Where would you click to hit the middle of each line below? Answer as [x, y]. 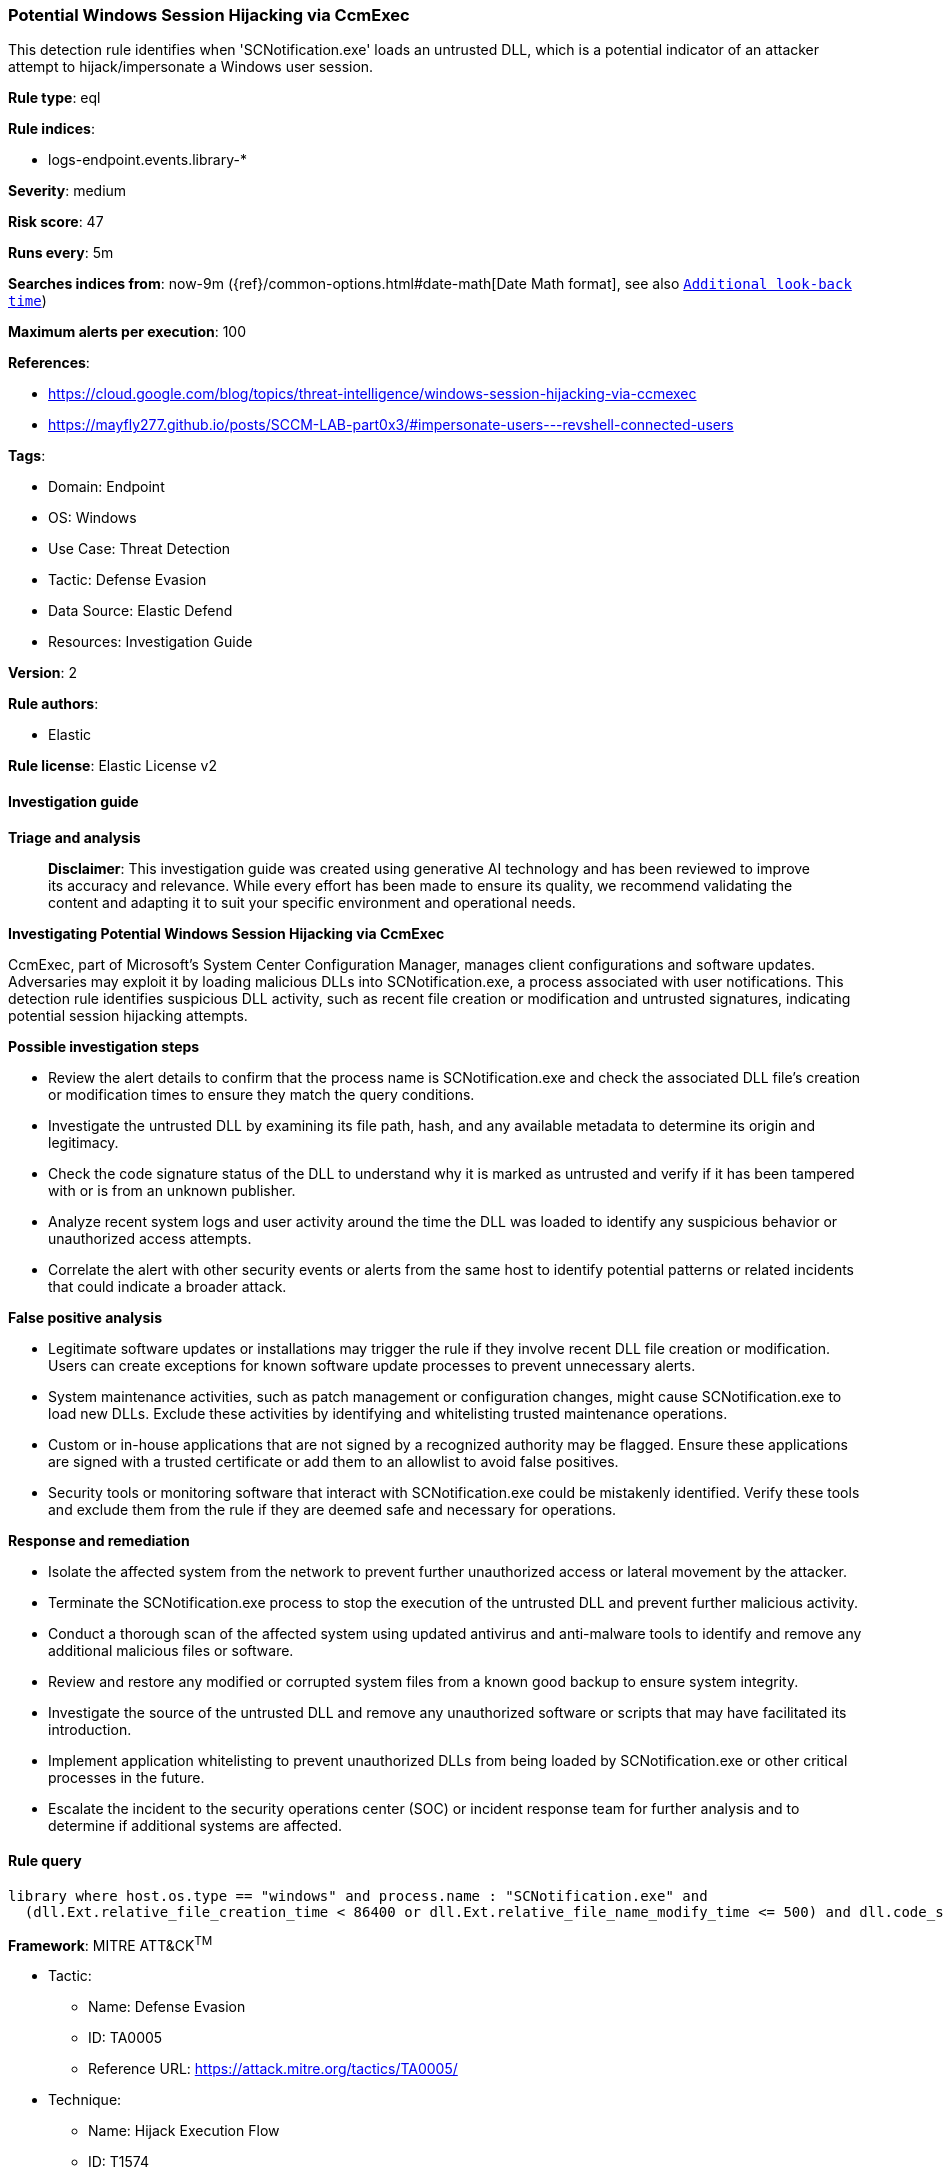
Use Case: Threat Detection [139, 549]
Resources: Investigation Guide [150, 642]
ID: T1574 [119, 2162]
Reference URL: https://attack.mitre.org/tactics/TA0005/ [273, 2069]
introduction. [90, 1729]
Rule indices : [51, 129]
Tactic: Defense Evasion [127, 580]
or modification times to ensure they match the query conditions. [261, 1094]
